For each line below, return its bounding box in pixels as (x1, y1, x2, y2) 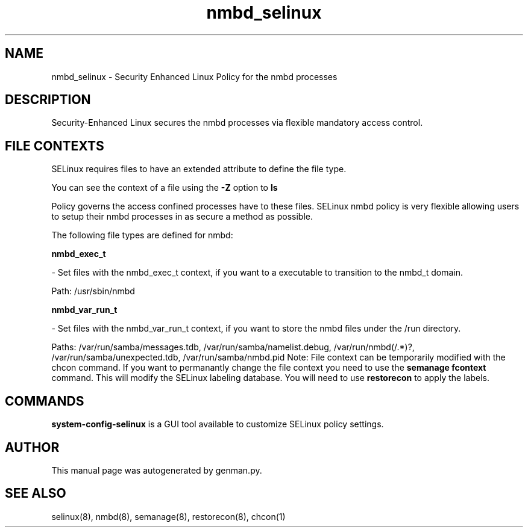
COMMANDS (5, 393, 84, 409)
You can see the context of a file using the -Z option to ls (51, 182, 278, 193)
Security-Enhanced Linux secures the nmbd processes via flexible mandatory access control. (51, 117, 423, 128)
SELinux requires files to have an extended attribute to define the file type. (51, 164, 347, 175)
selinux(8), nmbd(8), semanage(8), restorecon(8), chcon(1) (51, 511, 286, 522)
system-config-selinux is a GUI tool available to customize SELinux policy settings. (51, 419, 384, 430)
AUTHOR (5, 439, 60, 455)
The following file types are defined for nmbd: (51, 230, 233, 241)
